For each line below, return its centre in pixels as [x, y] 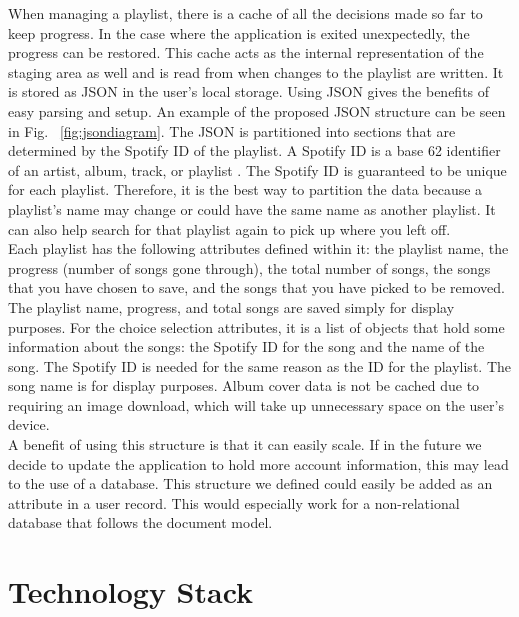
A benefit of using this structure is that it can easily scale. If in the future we [245, 444]
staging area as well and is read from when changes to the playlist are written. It [256, 71]
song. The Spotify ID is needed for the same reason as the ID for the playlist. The [259, 365]
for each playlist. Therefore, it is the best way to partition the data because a [245, 189]
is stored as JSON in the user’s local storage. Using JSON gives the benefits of [249, 91]
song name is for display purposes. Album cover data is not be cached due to [244, 385]
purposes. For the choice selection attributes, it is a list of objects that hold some [256, 326]
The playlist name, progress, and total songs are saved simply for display [231, 306]
